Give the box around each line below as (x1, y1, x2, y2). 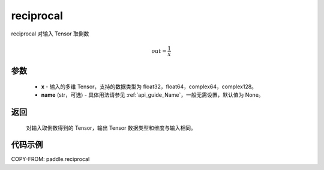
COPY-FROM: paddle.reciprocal (11, 156, 90, 163)
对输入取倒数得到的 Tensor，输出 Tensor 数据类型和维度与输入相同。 (26, 124, 196, 132)
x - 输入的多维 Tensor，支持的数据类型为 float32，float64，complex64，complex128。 (41, 83, 257, 90)
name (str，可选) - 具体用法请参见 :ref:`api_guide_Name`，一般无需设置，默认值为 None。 (41, 91, 264, 99)
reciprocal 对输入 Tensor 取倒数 (11, 30, 89, 37)
